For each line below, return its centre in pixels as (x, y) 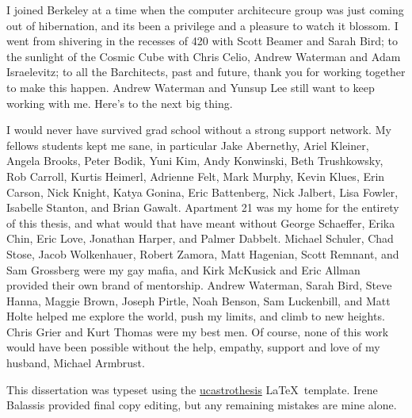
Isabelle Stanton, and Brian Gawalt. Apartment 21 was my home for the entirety (203, 207)
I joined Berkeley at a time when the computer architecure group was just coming (205, 10)
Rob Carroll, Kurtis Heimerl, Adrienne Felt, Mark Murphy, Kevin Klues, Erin (196, 176)
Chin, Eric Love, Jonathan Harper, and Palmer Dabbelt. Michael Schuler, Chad (200, 238)
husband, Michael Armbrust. (76, 363)
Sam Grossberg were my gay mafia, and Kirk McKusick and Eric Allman (183, 269)
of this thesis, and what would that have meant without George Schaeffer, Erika (201, 222)
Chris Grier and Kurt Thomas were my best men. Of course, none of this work (198, 331)
